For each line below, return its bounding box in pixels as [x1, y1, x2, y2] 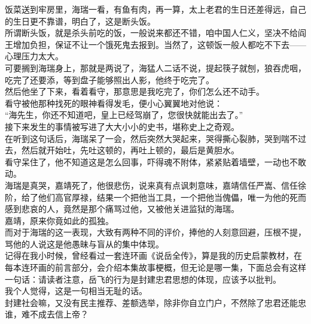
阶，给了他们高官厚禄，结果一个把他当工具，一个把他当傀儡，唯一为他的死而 [5, 190, 306, 203]
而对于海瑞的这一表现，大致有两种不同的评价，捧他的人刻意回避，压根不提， [5, 226, 306, 238]
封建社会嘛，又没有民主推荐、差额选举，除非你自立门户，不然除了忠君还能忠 [5, 296, 306, 308]
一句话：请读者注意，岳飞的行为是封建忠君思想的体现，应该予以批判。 [5, 272, 281, 285]
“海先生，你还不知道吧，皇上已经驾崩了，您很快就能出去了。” [5, 108, 243, 121]
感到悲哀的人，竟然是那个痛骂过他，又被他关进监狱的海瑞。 [5, 202, 239, 215]
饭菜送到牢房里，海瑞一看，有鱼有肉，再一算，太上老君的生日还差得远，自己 [5, 3, 306, 15]
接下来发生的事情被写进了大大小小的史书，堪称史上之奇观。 [5, 120, 239, 132]
